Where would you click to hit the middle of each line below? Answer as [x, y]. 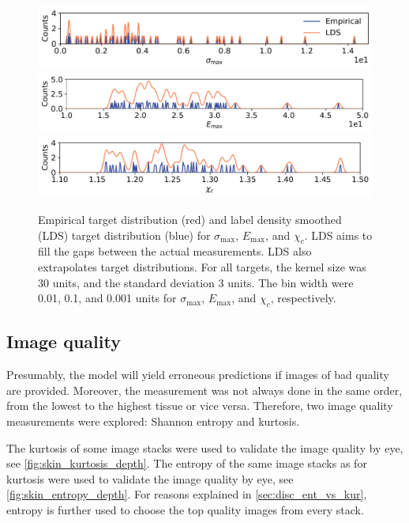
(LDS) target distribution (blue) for [124, 235]
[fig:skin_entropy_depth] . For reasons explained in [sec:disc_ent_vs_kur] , [187, 494]
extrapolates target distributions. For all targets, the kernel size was [202, 267]
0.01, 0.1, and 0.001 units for [107, 298]
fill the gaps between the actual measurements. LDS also [175, 251]
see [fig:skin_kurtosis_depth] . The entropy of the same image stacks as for [187, 463]
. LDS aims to [338, 235]
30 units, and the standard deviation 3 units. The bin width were [196, 282]
